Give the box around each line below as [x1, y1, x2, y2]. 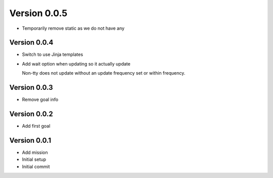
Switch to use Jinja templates [22, 51, 83, 57]
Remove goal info [22, 96, 59, 103]
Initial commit [22, 163, 50, 169]
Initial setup [22, 156, 47, 162]
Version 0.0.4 [9, 38, 54, 47]
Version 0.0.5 [9, 8, 68, 19]
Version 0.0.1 [9, 136, 52, 145]
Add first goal [22, 123, 51, 129]
